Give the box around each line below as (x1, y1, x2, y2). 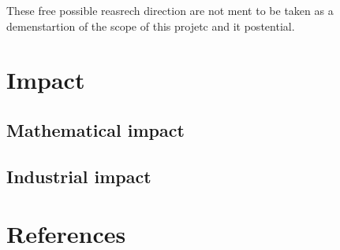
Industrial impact (6, 164, 151, 188)
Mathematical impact (6, 117, 185, 142)
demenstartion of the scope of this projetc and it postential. (6, 17, 295, 34)
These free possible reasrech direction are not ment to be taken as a (6, 2, 334, 18)
